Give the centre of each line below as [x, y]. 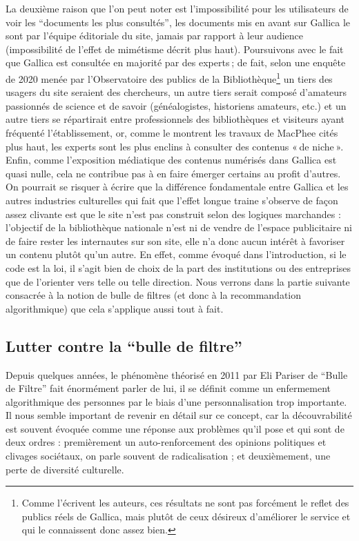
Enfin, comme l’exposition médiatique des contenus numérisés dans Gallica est [171, 160]
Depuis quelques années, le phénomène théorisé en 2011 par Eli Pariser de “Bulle [177, 374]
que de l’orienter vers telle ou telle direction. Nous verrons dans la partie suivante [178, 281]
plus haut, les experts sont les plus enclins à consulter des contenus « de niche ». [175, 146]
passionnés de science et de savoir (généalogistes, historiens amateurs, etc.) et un [176, 105]
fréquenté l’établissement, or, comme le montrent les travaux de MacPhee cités [172, 132]
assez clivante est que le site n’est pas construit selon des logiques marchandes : [173, 214]
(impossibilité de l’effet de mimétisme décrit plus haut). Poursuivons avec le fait [175, 49]
